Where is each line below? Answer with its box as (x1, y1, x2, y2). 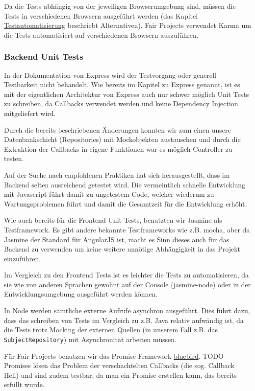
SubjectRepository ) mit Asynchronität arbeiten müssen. (4, 334, 177, 344)
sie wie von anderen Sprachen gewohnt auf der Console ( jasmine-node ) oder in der (4, 279, 251, 289)
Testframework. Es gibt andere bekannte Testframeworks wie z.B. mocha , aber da (4, 224, 250, 234)
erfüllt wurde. (4, 379, 45, 390)
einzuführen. (4, 253, 41, 263)
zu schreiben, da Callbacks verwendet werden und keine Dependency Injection (4, 98, 238, 109)
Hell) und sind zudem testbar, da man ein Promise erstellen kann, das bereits (4, 369, 237, 380)
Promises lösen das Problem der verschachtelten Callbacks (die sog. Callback (4, 360, 234, 370)
